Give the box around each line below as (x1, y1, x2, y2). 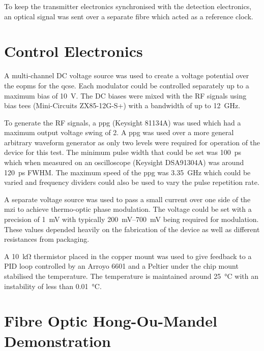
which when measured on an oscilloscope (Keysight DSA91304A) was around (4, 157, 244, 168)
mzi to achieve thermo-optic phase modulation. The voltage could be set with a (4, 204, 252, 214)
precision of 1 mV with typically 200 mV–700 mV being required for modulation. (4, 214, 259, 225)
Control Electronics (4, 41, 143, 61)
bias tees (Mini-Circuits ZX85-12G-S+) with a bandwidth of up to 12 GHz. (4, 100, 241, 111)
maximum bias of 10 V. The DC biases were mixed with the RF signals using (4, 90, 247, 101)
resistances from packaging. (4, 234, 90, 244)
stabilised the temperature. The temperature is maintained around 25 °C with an (4, 271, 258, 281)
